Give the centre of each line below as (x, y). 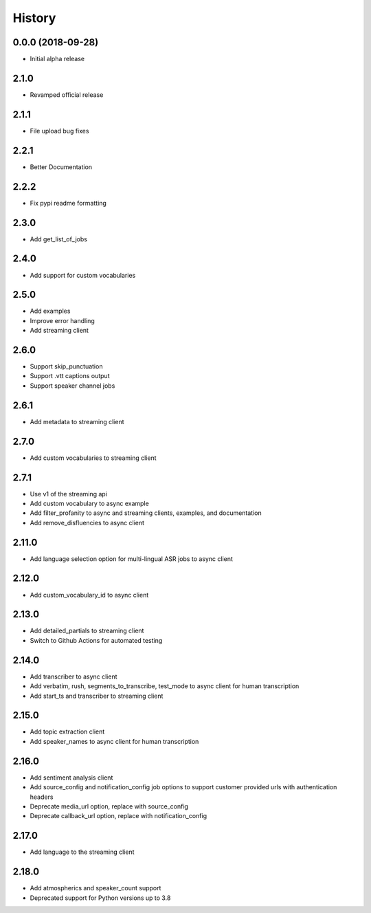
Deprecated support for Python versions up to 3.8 (100, 898)
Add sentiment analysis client (71, 778)
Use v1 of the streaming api (69, 494)
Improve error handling (63, 320)
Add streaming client (59, 331)
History (34, 18)
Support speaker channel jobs (72, 386)
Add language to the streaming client (82, 852)
